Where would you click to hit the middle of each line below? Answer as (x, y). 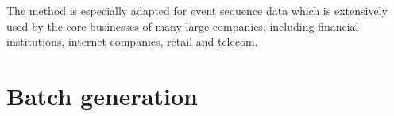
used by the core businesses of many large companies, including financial (183, 26)
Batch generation (102, 95)
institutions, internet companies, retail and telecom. (132, 41)
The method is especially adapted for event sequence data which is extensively (197, 10)
